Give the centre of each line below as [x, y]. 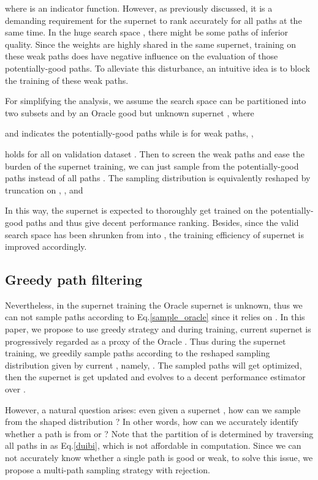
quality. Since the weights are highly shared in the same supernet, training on [150, 44]
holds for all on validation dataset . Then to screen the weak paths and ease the [155, 153]
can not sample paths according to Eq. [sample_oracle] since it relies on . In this [155, 317]
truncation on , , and [44, 189]
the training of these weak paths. [67, 80]
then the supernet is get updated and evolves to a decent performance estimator [155, 377]
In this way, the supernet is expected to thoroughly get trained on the [136, 210]
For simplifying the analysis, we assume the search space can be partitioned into [156, 101]
